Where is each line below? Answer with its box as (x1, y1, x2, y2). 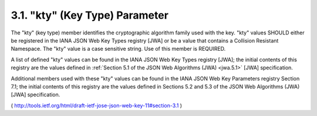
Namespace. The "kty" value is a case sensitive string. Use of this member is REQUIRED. (11, 45, 226, 52)
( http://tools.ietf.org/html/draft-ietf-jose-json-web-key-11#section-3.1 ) (11, 102, 182, 109)
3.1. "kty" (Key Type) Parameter (11, 9, 168, 22)
